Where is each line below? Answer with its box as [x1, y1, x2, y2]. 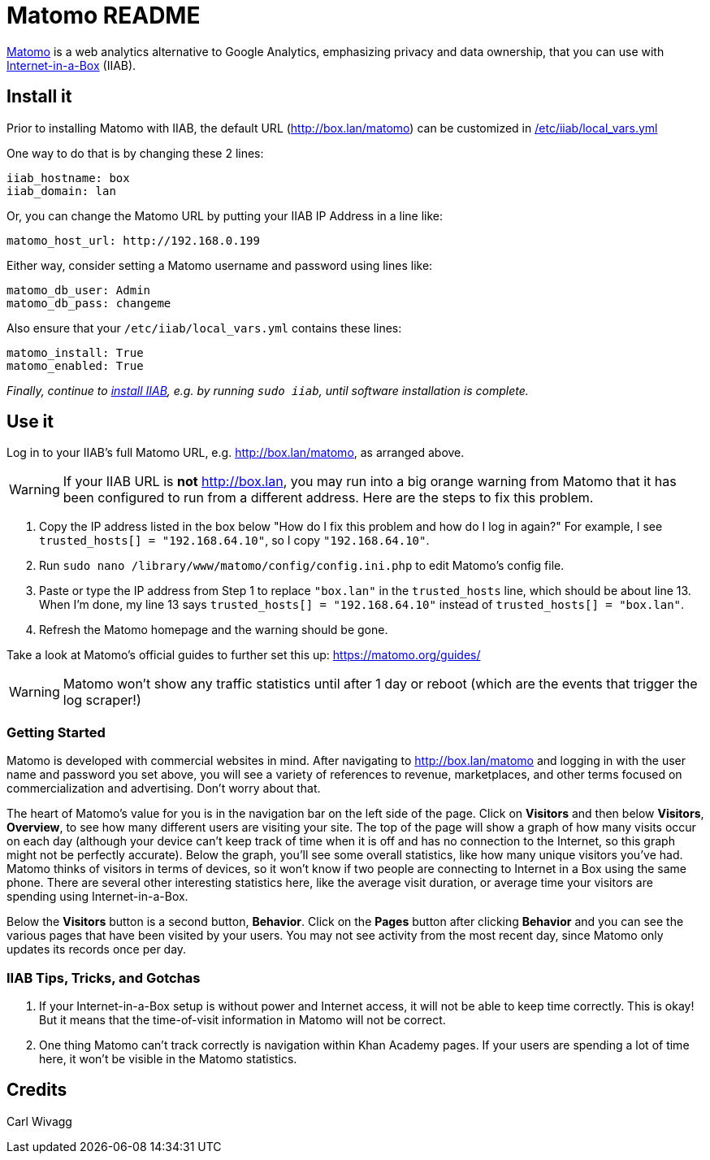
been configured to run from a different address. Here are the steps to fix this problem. [63, 489, 594, 506]
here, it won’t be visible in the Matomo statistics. [39, 1051, 297, 1066]
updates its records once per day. [6, 942, 187, 957]
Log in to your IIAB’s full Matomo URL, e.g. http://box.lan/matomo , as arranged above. [6, 445, 465, 460]
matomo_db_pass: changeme [6, 296, 171, 310]
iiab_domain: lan [6, 184, 116, 198]
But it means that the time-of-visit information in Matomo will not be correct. [39, 1012, 446, 1027]
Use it [6, 411, 54, 432]
